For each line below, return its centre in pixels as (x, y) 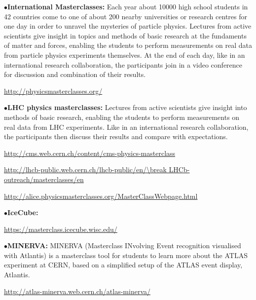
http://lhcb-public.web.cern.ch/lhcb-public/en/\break (85, 169)
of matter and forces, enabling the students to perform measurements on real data (128, 45)
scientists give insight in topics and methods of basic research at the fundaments (125, 35)
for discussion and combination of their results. (75, 74)
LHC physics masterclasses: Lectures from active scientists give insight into (127, 107)
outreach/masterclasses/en (44, 179)
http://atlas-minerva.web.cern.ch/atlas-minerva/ (77, 291)
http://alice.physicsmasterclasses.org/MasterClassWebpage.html (101, 196)
